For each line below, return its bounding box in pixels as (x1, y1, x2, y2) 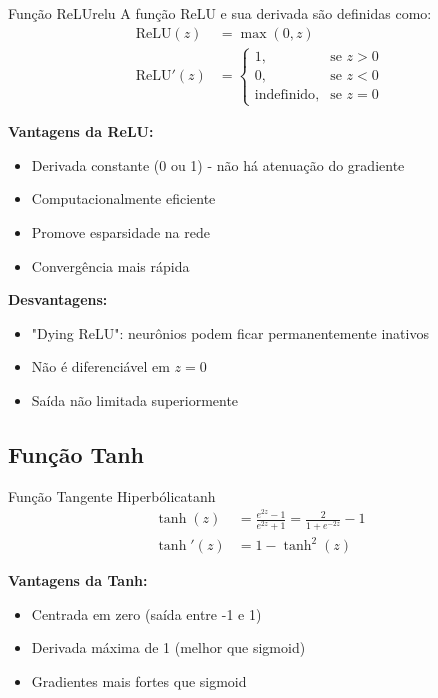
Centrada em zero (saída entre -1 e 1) (31, 603, 262, 624)
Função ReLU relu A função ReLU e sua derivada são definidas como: (8, 3, 432, 23)
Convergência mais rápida (31, 255, 190, 276)
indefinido (254, 87, 316, 102)
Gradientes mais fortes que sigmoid (31, 670, 247, 691)
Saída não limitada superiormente (31, 390, 239, 410)
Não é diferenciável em (31, 356, 170, 377)
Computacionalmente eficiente (31, 188, 216, 209)
